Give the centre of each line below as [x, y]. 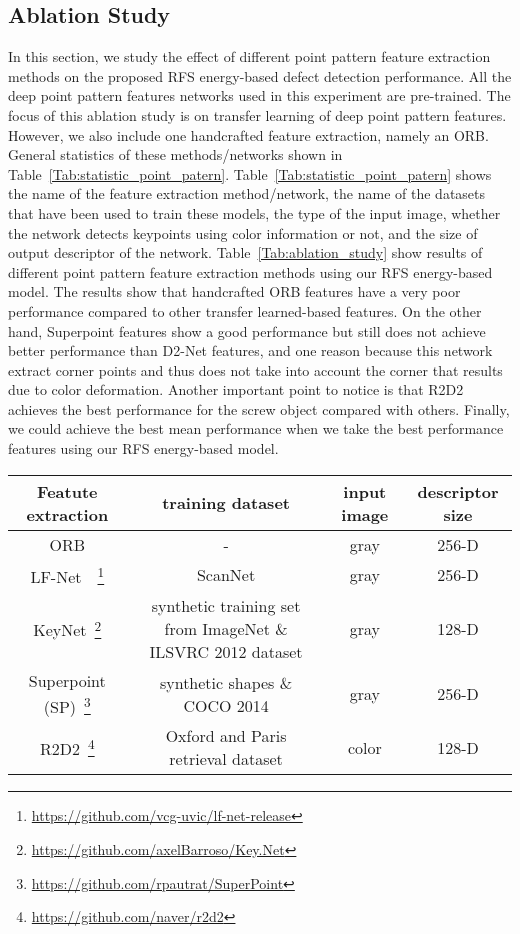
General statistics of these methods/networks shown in [175, 154]
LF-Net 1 [67, 574]
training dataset [226, 503]
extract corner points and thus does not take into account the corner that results [255, 369]
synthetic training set [226, 605]
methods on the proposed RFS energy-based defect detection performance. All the [260, 75]
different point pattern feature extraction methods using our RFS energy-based [250, 271]
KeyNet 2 [67, 628]
